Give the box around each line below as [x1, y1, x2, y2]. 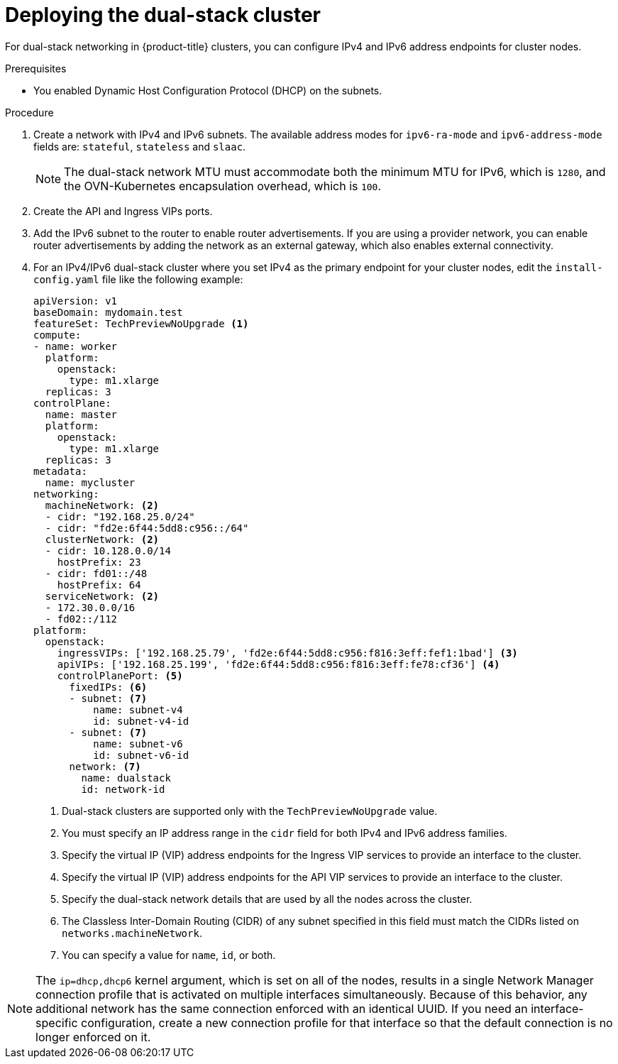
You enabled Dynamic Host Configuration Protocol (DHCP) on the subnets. [33, 84, 382, 97]
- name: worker [33, 340, 118, 352]
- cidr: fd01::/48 [45, 567, 148, 579]
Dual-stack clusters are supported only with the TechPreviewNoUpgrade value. [62, 804, 438, 817]
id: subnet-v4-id [93, 715, 189, 727]
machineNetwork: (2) [45, 499, 160, 511]
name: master [45, 408, 118, 420]
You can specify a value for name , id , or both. [62, 948, 276, 961]
